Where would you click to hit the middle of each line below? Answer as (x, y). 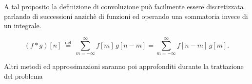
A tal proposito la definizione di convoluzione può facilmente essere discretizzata (124, 6)
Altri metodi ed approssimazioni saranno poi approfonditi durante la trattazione (124, 66)
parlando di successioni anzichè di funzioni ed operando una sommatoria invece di (126, 16)
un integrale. (23, 25)
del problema (23, 76)
